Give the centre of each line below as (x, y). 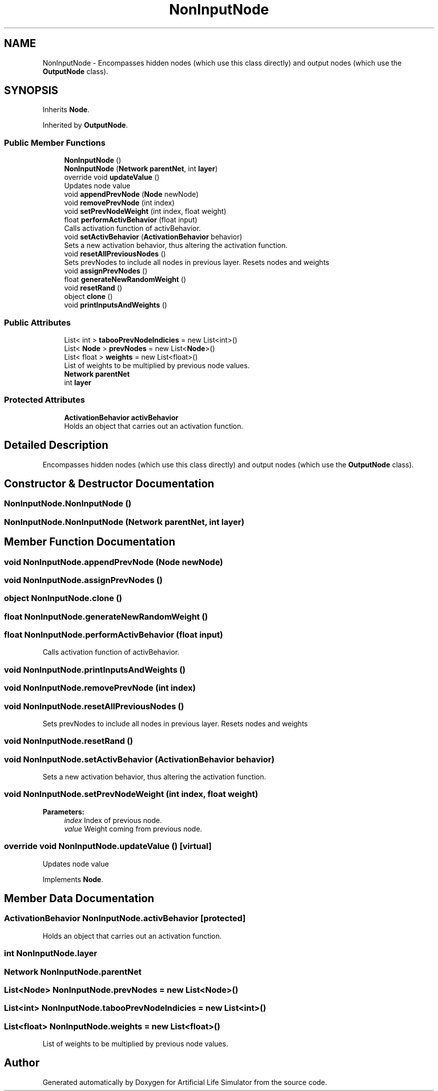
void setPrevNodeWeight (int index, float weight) (145, 211)
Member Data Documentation (79, 899)
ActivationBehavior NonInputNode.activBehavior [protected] (125, 918)
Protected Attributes (44, 400)
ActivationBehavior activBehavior (121, 417)
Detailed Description (56, 445)
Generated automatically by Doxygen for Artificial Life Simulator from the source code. (185, 1082)
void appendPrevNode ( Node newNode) (131, 194)
